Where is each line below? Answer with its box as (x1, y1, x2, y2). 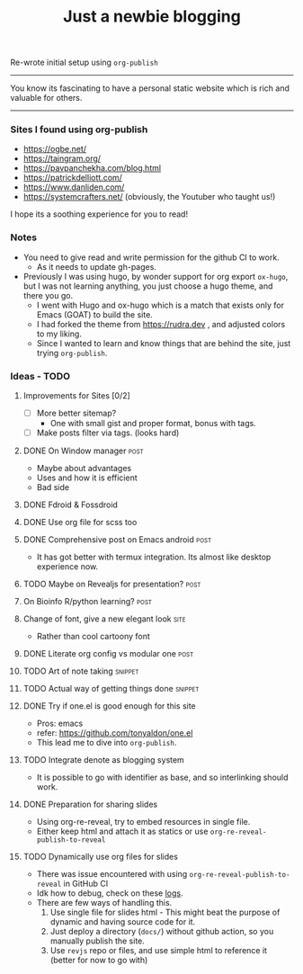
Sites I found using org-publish (10, 123, 148, 136)
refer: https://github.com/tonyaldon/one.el (36, 728, 193, 738)
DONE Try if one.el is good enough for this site (22, 701, 196, 711)
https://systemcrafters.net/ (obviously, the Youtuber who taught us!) (22, 192, 276, 202)
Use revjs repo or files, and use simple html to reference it (49, 945, 268, 956)
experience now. (36, 561, 99, 572)
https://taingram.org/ (22, 153, 102, 164)
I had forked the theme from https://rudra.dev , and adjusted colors (36, 318, 286, 329)
